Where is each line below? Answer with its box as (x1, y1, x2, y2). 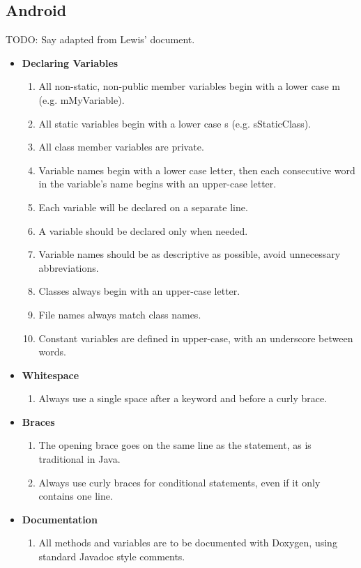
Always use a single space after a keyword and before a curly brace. (38, 391, 328, 406)
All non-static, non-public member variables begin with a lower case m (38, 79, 340, 93)
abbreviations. (38, 260, 99, 275)
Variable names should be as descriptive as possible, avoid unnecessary (38, 247, 341, 261)
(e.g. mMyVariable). (38, 92, 125, 107)
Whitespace (22, 367, 79, 382)
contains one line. (38, 489, 113, 503)
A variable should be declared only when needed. (38, 223, 248, 238)
